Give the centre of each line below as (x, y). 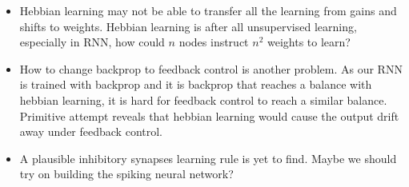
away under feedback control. (91, 131)
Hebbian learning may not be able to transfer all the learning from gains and (208, 10)
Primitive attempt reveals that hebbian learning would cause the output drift (209, 115)
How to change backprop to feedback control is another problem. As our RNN (211, 68)
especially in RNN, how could (92, 42)
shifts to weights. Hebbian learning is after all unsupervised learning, (188, 26)
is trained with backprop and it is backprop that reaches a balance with (196, 84)
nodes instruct (214, 42)
